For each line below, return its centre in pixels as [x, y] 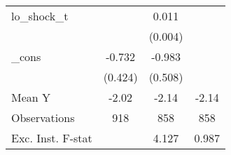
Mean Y [31, 97]
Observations [43, 117]
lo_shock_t [40, 16]
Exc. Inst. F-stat [52, 138]
